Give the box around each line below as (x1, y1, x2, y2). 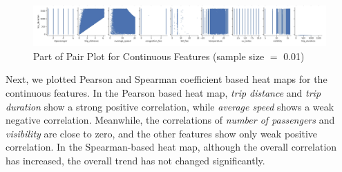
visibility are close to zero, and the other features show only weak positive (6, 126, 318, 140)
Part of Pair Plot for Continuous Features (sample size (33, 48, 265, 63)
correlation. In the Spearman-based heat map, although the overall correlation (6, 140, 337, 154)
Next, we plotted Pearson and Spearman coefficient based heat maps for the (6, 72, 327, 86)
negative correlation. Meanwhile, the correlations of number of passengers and (6, 113, 335, 127)
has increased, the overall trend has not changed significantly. (6, 153, 265, 167)
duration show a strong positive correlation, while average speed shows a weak (6, 99, 334, 113)
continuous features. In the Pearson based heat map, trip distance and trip (6, 85, 321, 99)
